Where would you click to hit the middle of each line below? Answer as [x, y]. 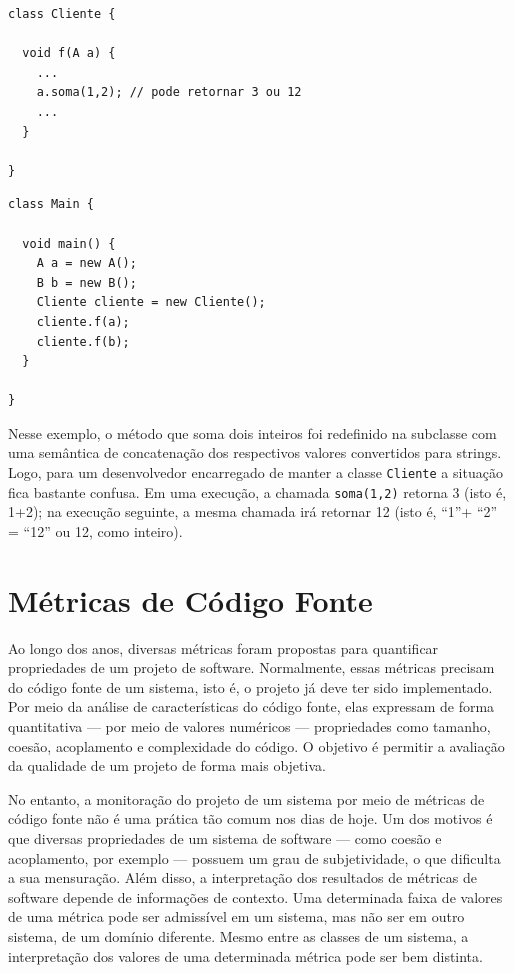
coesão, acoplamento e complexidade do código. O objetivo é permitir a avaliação [256, 745]
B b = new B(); [86, 282]
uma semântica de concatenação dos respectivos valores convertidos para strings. [255, 452]
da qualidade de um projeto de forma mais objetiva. [167, 765]
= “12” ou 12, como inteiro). [95, 530]
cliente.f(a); [83, 321]
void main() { [69, 243]
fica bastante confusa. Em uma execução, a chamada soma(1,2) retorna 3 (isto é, [257, 491]
